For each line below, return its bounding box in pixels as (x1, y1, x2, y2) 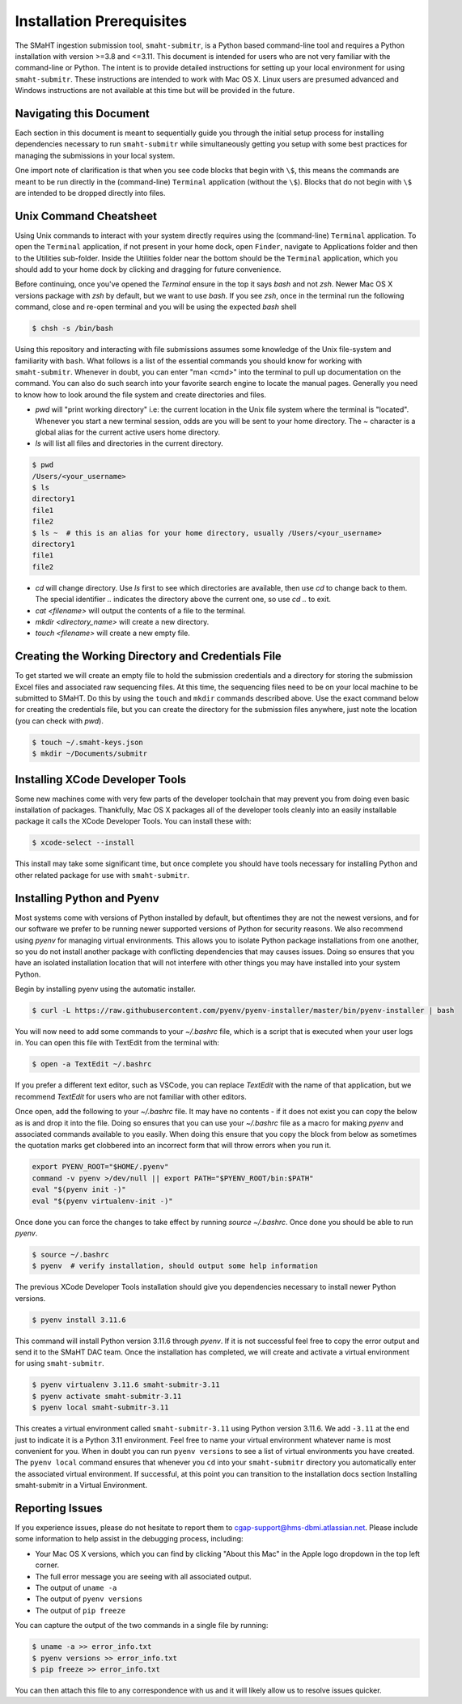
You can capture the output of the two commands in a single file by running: (15, 1621, 269, 1630)
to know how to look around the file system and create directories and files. (15, 389, 267, 400)
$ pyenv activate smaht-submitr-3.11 (32, 1392, 182, 1401)
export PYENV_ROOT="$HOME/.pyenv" (32, 1162, 169, 1172)
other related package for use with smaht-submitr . (15, 870, 190, 880)
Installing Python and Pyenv (15, 891, 159, 905)
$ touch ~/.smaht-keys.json (32, 737, 143, 747)
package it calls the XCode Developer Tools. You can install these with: (15, 816, 252, 826)
